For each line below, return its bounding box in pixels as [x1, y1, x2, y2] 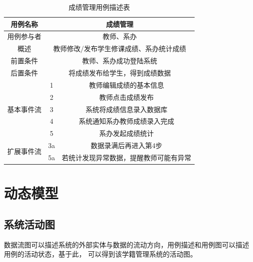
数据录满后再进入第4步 [90, 140, 163, 150]
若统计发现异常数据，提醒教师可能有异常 [62, 152, 191, 162]
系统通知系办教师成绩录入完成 [79, 116, 174, 126]
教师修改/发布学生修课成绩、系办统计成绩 [53, 43, 186, 54]
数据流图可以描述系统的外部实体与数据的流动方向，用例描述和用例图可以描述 [4, 239, 249, 249]
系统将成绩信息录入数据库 [86, 104, 167, 114]
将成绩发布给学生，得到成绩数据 [69, 67, 171, 77]
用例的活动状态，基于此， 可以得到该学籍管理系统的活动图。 [4, 249, 197, 259]
